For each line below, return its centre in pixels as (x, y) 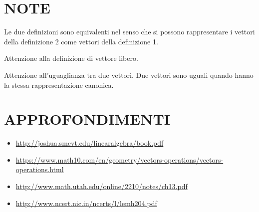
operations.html (40, 169)
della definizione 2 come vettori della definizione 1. (81, 41)
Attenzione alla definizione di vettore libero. (71, 58)
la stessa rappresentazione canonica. (59, 85)
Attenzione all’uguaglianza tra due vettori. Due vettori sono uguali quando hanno (129, 75)
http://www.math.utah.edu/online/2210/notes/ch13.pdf (102, 186)
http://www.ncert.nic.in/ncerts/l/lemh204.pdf (86, 203)
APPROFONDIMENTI (87, 119)
